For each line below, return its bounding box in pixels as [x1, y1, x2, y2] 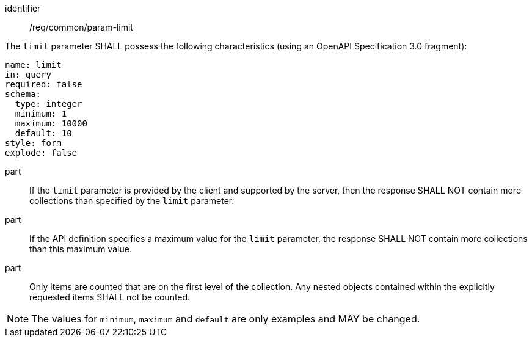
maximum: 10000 [15, 118, 87, 128]
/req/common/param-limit [29, 22, 133, 32]
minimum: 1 [15, 109, 67, 118]
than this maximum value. [29, 244, 132, 254]
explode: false [5, 148, 78, 158]
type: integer [15, 99, 82, 109]
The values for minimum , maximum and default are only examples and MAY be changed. [31, 313, 420, 325]
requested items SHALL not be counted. [29, 292, 191, 302]
